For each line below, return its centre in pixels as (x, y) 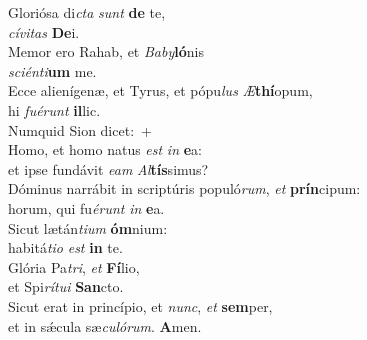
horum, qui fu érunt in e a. (86, 207)
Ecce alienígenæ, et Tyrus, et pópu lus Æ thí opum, (160, 90)
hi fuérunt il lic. (54, 109)
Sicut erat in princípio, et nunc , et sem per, (140, 305)
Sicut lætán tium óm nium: (88, 227)
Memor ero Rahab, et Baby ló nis (106, 51)
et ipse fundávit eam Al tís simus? (108, 168)
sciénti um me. (52, 70)
